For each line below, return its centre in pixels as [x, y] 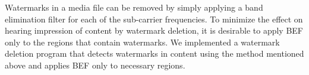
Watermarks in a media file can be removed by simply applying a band [134, 7]
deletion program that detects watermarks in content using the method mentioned [154, 53]
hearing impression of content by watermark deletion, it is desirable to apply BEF [154, 30]
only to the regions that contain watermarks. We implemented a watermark [142, 42]
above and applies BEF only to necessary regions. [95, 65]
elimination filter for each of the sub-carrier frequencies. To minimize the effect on [154, 19]
